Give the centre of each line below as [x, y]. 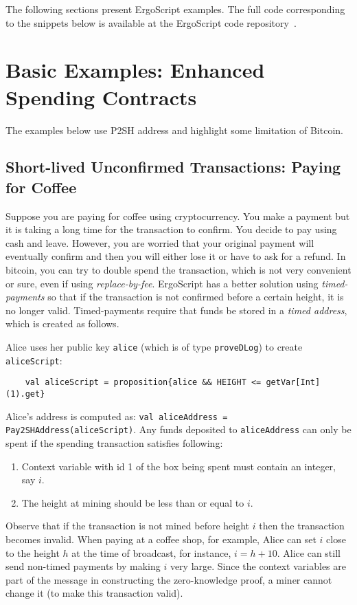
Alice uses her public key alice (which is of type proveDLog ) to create [154, 347]
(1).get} [25, 394]
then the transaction [302, 526]
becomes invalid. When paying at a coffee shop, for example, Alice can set [161, 539]
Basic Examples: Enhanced [135, 70]
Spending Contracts [101, 97]
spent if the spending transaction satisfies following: [114, 442]
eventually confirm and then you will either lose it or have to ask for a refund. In [176, 256]
